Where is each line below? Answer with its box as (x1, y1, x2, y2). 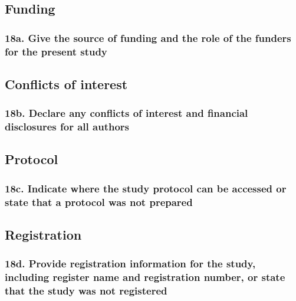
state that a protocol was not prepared (5, 194, 193, 209)
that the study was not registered (5, 283, 167, 298)
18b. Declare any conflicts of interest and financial (5, 106, 248, 120)
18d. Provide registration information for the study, (5, 256, 256, 271)
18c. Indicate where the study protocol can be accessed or (5, 181, 287, 195)
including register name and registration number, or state (5, 270, 285, 284)
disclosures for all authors (5, 119, 130, 134)
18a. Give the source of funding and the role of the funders (5, 30, 291, 45)
